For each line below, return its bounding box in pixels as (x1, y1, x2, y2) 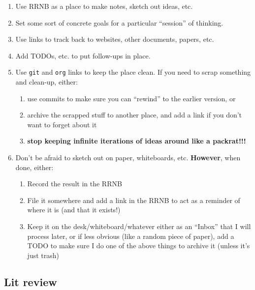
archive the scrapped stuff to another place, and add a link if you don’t (27, 110, 242, 120)
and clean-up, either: (15, 77, 78, 87)
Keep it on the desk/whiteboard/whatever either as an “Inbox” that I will (27, 221, 251, 231)
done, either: (15, 162, 54, 172)
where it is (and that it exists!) (27, 204, 121, 215)
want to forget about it (27, 119, 97, 129)
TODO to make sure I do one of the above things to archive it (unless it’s (27, 240, 250, 251)
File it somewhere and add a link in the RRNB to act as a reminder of (27, 195, 240, 205)
